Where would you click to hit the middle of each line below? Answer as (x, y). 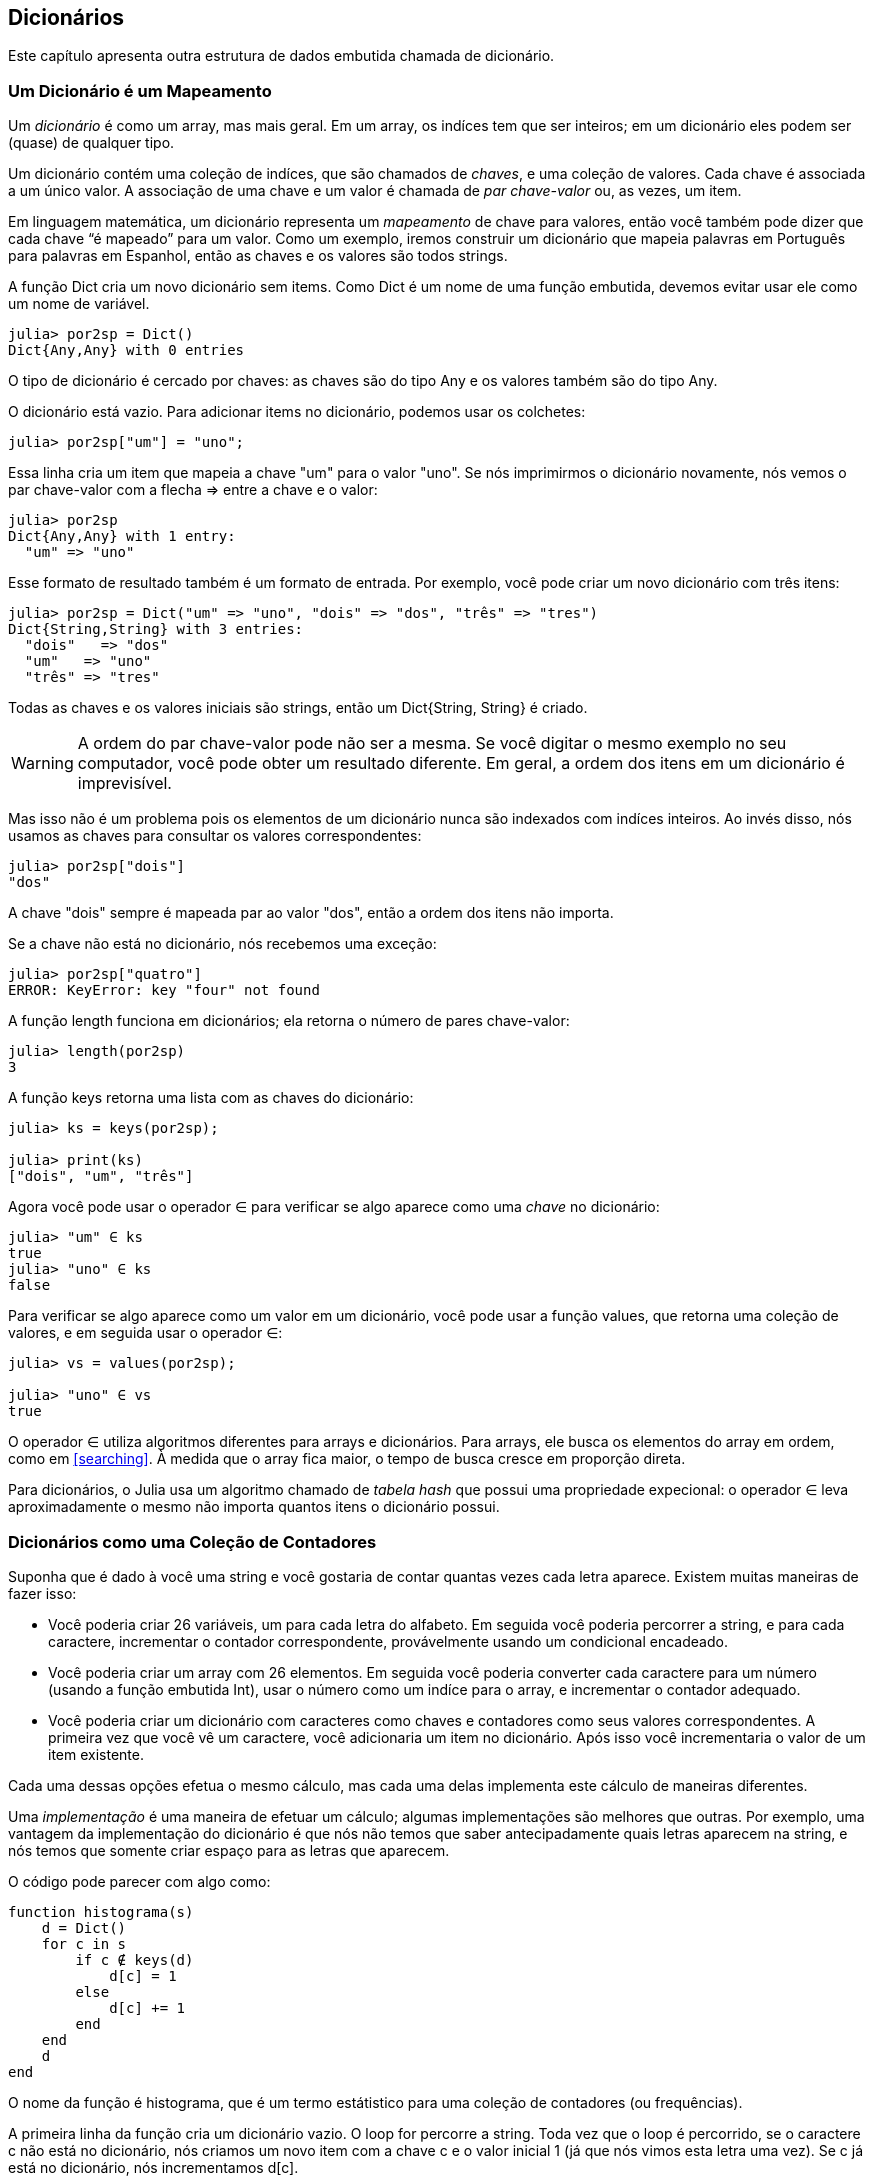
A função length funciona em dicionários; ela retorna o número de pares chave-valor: (289, 1021)
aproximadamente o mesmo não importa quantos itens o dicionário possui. (254, 1507)
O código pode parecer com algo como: (139, 1881)
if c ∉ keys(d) (134, 1959)
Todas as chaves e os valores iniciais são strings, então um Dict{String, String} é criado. (298, 708)
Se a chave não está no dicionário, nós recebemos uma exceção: (222, 944)
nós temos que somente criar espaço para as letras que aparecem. (229, 1850)
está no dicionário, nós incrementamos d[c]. (153, 2167)
